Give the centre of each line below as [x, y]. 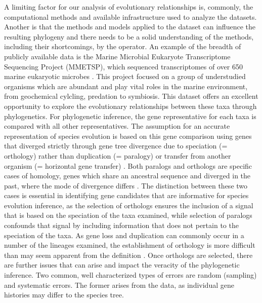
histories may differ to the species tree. [64, 295]
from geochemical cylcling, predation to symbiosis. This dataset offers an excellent [131, 96]
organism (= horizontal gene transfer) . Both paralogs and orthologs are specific [128, 165]
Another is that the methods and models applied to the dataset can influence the [130, 27]
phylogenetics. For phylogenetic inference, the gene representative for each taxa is [130, 116]
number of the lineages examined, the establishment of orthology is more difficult [130, 245]
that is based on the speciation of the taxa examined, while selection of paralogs [128, 215]
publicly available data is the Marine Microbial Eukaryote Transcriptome [117, 56]
